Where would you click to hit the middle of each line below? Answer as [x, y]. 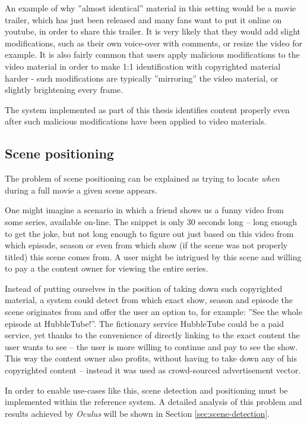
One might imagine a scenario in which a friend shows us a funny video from [144, 210]
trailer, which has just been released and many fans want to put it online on [143, 19]
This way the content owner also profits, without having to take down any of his [151, 358]
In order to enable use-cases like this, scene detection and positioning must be [146, 390]
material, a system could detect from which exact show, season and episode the [149, 300]
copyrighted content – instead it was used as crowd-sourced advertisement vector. [153, 370]
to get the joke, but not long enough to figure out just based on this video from [149, 233]
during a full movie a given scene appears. [81, 190]
